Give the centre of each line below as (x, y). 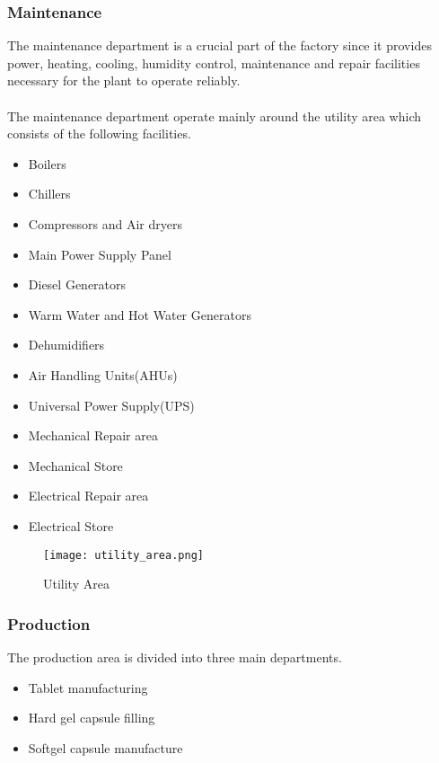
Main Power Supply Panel (100, 254)
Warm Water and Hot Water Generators (140, 314)
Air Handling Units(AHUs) (103, 374)
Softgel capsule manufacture (105, 747)
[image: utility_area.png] (123, 555)
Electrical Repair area (88, 496)
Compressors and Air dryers (105, 223)
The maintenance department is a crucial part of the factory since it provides (219, 45)
